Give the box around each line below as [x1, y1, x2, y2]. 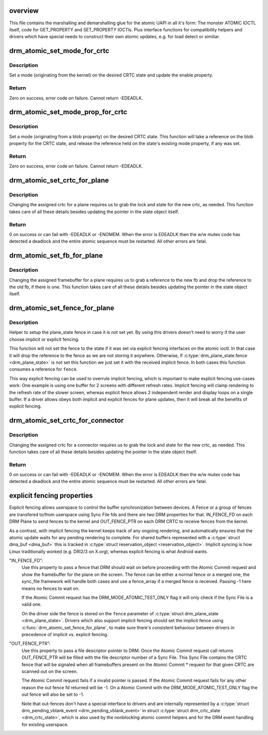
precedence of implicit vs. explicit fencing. [21, 631, 109, 637]
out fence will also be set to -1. [21, 691, 84, 698]
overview [9, 6, 39, 15]
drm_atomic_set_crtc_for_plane [9, 176, 109, 185]
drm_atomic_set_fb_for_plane [9, 251, 103, 260]
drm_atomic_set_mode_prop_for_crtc [9, 108, 128, 116]
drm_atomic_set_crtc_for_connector [9, 416, 124, 425]
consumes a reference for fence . [9, 366, 78, 372]
